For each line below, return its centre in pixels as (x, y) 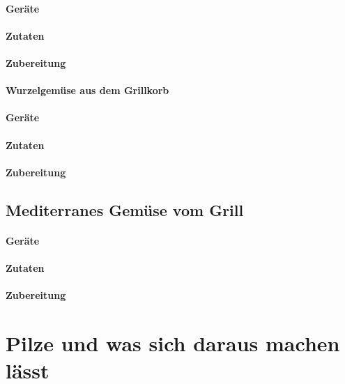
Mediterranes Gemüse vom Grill (125, 209)
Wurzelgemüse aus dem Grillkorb (87, 90)
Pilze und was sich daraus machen (173, 343)
